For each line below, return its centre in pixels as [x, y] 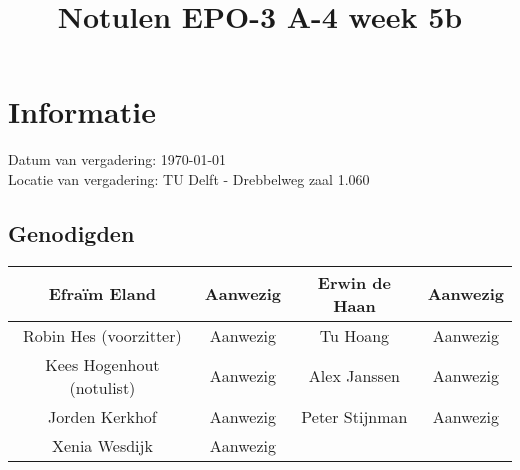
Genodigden [71, 232]
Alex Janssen [354, 376]
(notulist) [102, 387]
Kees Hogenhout [102, 364]
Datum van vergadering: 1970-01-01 [117, 159]
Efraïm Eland [102, 294]
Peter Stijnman [354, 416]
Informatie [82, 111]
